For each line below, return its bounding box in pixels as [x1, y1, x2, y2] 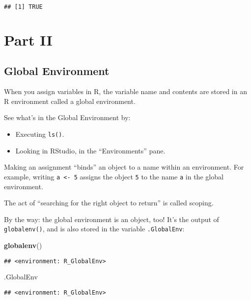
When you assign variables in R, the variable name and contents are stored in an [4, 86, 247, 97]
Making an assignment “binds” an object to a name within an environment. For [4, 162, 244, 172]
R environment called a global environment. [4, 96, 136, 106]
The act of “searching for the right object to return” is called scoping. [4, 198, 214, 208]
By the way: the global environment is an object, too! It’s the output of [4, 214, 219, 224]
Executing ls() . [15, 129, 64, 139]
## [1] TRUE [4, 3, 43, 10]
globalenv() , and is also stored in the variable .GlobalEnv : [4, 224, 185, 234]
